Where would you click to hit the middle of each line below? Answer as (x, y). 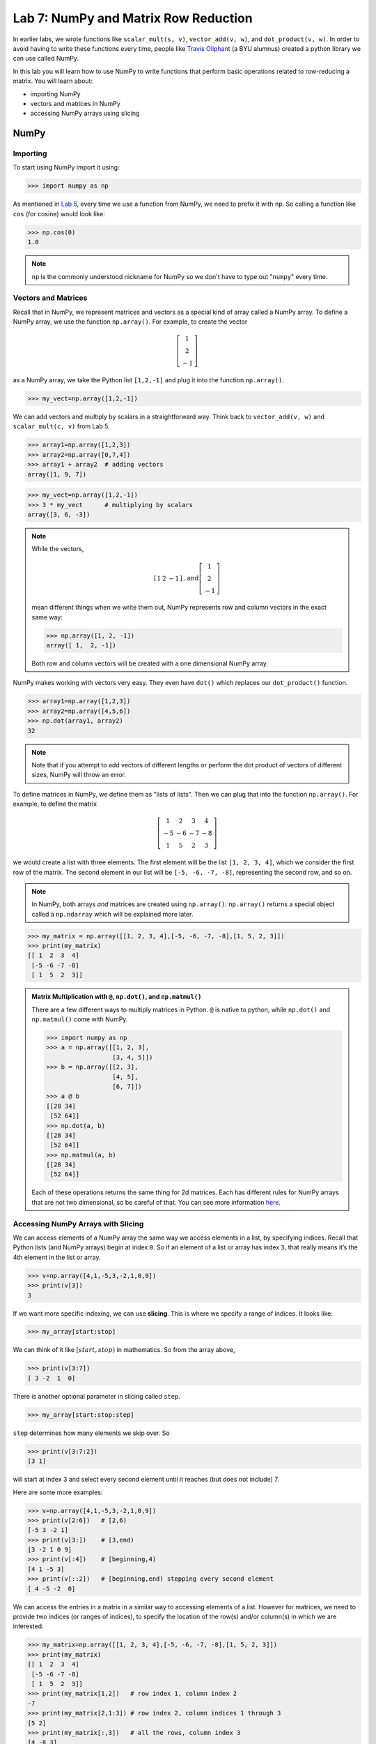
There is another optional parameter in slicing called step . (96, 1396)
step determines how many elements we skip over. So (91, 1433)
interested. (29, 1626)
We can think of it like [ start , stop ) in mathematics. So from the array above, (124, 1350)
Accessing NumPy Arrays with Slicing (78, 1224)
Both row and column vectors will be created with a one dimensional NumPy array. (150, 663)
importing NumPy (55, 93)
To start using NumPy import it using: (66, 167)
